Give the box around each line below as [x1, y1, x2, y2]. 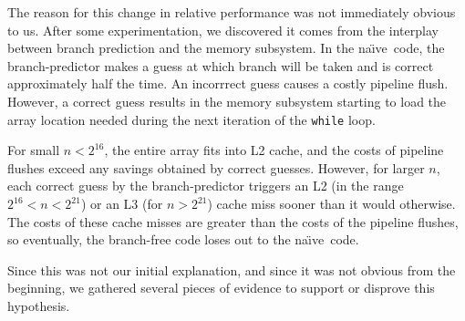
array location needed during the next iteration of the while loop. [7, 109, 376, 129]
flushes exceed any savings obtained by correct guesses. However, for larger [7, 158, 425, 177]
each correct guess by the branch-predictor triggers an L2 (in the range [7, 176, 404, 195]
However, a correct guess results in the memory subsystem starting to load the [7, 91, 447, 110]
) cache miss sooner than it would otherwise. [207, 194, 456, 212]
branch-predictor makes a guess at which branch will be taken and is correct [7, 56, 434, 75]
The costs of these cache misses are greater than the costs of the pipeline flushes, [7, 212, 459, 231]
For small [7, 140, 60, 160]
